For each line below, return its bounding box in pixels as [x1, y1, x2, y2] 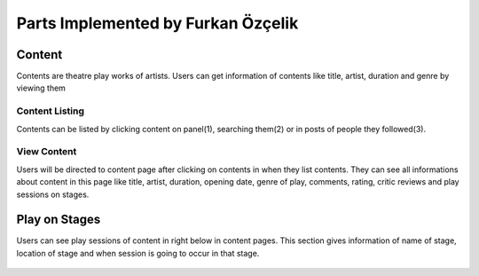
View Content [16, 146, 77, 158]
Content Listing [16, 105, 84, 117]
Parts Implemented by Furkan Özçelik [16, 13, 299, 33]
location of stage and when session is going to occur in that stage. [16, 248, 260, 258]
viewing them [16, 83, 67, 93]
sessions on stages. [16, 189, 90, 200]
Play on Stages [16, 212, 101, 227]
